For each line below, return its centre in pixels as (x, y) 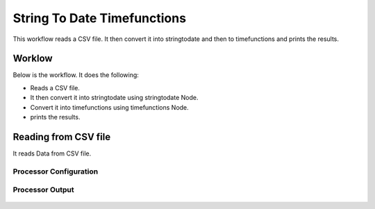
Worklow (33, 59)
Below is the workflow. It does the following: (76, 75)
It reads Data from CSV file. (52, 153)
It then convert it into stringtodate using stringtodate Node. (114, 98)
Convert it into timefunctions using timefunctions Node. (109, 107)
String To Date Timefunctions (100, 18)
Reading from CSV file (62, 136)
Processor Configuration (56, 172)
